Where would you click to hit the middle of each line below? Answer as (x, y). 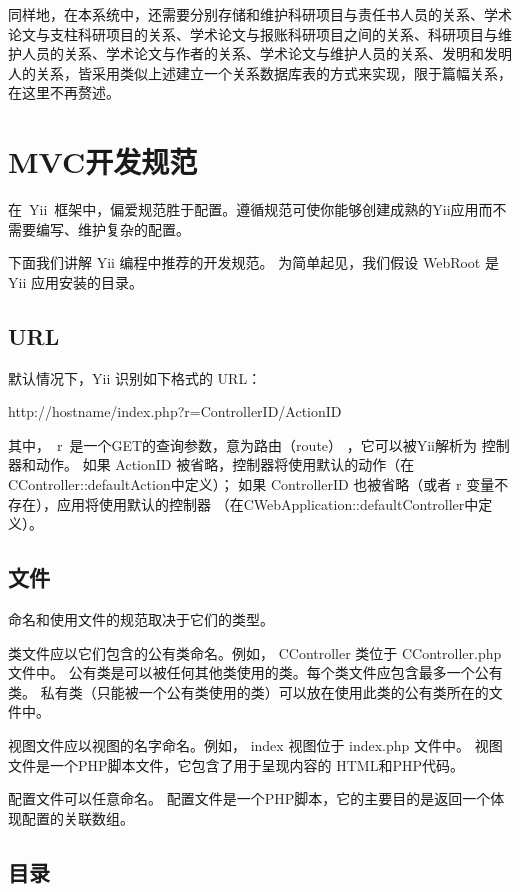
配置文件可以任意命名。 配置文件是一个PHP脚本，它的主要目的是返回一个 (249, 798)
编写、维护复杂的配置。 (112, 228)
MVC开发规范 (103, 161)
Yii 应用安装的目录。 (75, 281)
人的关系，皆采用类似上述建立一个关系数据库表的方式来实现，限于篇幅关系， (260, 72)
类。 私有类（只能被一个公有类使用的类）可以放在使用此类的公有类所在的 (248, 691)
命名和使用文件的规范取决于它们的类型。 (141, 619)
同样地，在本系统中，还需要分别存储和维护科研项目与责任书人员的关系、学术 (260, 14)
